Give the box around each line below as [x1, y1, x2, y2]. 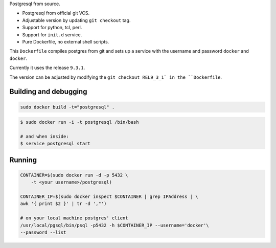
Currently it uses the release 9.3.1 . [9, 64, 85, 71]
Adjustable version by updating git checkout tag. [22, 17, 131, 23]
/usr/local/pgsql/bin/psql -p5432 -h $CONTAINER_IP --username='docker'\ [20, 222, 209, 228]
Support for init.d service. [22, 31, 82, 38]
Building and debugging [9, 87, 87, 96]
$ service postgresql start [20, 141, 90, 147]
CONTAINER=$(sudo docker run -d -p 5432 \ [20, 172, 128, 178]
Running [9, 155, 37, 164]
